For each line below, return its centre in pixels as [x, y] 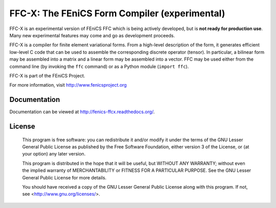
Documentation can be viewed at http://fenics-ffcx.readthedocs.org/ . [82, 112]
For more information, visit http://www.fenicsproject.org [68, 85]
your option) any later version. [54, 154]
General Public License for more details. [64, 177]
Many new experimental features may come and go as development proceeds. [92, 35]
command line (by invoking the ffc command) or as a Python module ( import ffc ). [99, 66]
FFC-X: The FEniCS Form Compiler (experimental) [117, 13]
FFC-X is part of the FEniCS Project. [47, 75]
